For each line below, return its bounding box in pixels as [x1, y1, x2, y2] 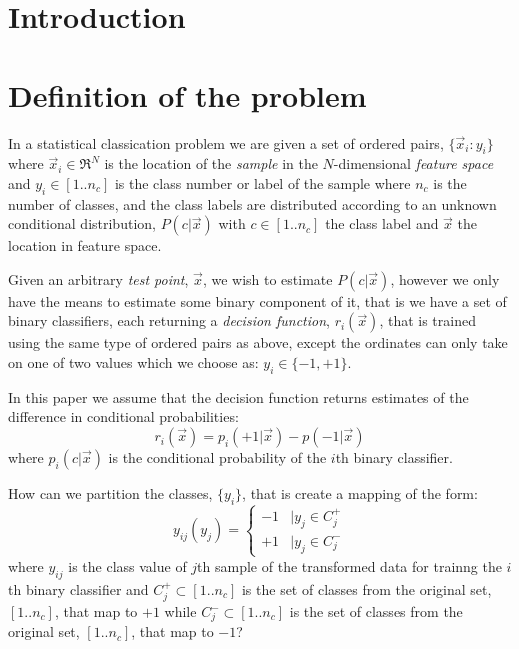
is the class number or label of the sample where [114, 172, 411, 193]
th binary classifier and [8, 578, 149, 599]
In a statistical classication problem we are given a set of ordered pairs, [8, 132, 444, 153]
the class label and [325, 213, 439, 234]
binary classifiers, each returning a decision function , [8, 310, 330, 331]
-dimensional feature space [333, 153, 494, 174]
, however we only [390, 268, 500, 289]
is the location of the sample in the [104, 153, 318, 174]
